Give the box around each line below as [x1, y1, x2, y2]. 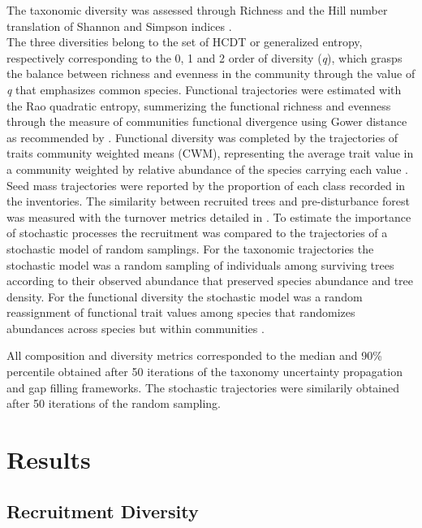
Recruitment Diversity [6, 498, 199, 523]
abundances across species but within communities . [6, 319, 265, 336]
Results [6, 443, 91, 476]
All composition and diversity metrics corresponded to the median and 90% [6, 347, 382, 364]
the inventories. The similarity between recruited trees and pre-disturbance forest [6, 193, 410, 210]
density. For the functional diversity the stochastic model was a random [6, 288, 363, 305]
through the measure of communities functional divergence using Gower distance [6, 113, 407, 130]
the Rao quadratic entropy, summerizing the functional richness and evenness [6, 97, 391, 114]
